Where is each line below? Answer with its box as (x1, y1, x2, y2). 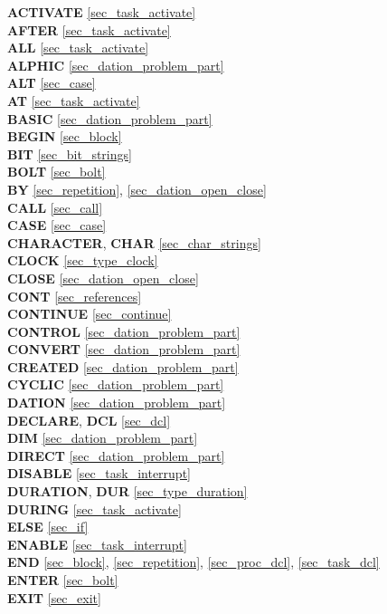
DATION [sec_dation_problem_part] (7, 393, 226, 412)
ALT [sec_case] (7, 73, 96, 92)
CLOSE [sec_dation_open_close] (7, 268, 199, 287)
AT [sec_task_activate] (7, 91, 140, 110)
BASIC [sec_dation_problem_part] (7, 109, 212, 128)
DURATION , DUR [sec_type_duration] (7, 482, 248, 501)
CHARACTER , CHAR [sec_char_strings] (7, 233, 261, 252)
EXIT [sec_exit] (7, 588, 101, 607)
